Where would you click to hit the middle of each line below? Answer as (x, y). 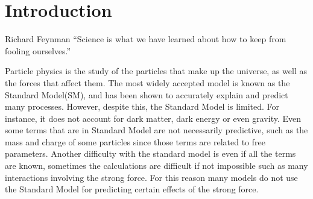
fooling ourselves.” (38, 50)
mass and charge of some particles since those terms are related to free (135, 141)
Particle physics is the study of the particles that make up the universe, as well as (156, 71)
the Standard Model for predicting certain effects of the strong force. (132, 189)
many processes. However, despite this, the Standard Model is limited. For (142, 106)
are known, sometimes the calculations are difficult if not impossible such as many (156, 166)
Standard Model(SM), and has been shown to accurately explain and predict (147, 94)
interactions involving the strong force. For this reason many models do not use (151, 177)
